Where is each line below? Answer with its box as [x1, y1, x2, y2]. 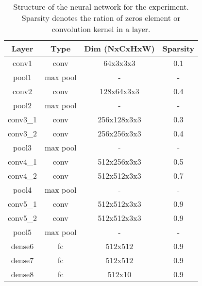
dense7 [11, 254, 34, 266]
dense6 [11, 240, 34, 252]
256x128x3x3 [98, 114, 141, 125]
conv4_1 [8, 156, 37, 167]
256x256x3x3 [98, 128, 141, 139]
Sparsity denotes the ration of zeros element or [21, 12, 181, 23]
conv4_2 [8, 170, 37, 181]
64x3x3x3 [103, 57, 135, 68]
